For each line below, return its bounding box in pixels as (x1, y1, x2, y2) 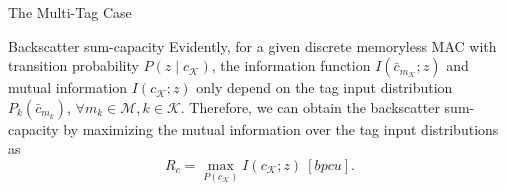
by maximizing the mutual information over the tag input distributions (63, 118, 499, 139)
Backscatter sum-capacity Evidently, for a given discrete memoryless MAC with (8, 35, 497, 56)
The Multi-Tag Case (8, 2, 132, 22)
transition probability (8, 55, 139, 76)
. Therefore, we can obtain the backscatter (180, 96, 440, 117)
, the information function (211, 55, 371, 76)
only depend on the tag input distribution (196, 77, 453, 98)
